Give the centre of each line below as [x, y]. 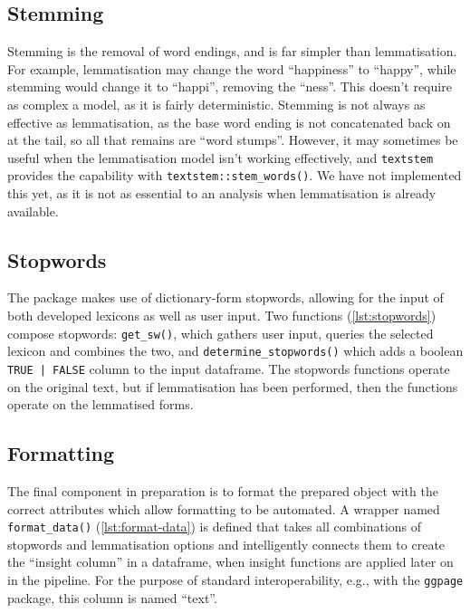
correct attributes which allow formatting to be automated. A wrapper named [224, 508]
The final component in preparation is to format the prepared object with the [223, 491]
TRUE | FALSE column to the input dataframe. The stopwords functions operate [229, 368]
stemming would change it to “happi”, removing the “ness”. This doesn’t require [230, 86]
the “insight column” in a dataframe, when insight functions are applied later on [230, 562]
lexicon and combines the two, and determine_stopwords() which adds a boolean [235, 351]
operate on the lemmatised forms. [101, 404]
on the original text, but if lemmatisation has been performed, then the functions [233, 386]
